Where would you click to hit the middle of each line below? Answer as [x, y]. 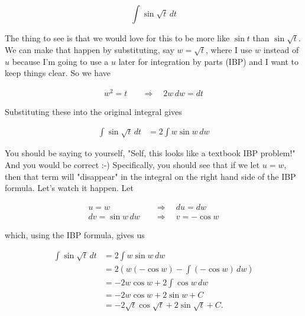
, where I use [229, 49]
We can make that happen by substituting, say [90, 49]
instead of [281, 49]
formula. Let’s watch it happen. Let [69, 188]
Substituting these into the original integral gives [93, 111]
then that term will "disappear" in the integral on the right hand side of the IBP [150, 176]
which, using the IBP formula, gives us [75, 234]
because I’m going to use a [60, 61]
